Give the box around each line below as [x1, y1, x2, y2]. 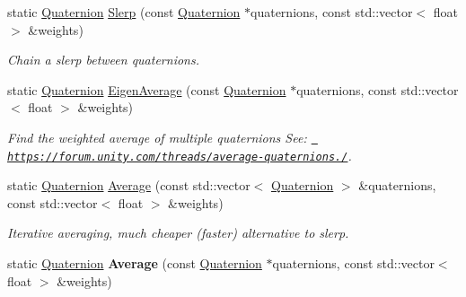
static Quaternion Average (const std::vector [7, 176, 251, 195]
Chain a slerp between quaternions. [7, 50, 199, 69]
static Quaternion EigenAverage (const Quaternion [7, 80, 286, 99]
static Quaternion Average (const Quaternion [7, 254, 262, 273]
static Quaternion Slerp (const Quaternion [7, 3, 241, 21]
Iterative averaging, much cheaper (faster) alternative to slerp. [7, 223, 349, 242]
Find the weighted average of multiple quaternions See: [7, 127, 307, 146]
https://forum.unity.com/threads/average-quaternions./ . [7, 145, 352, 164]
